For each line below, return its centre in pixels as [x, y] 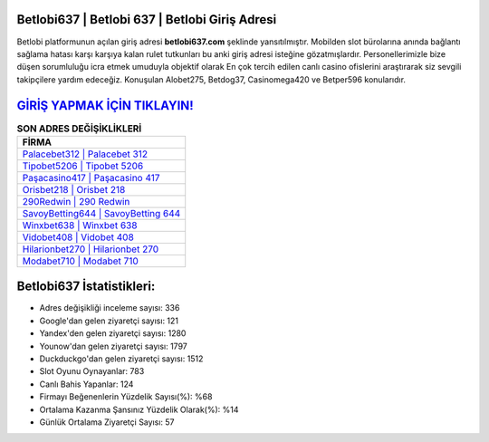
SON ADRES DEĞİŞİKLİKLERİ [79, 129]
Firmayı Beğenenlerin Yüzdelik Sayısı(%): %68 [126, 397]
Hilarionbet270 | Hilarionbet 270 [91, 249]
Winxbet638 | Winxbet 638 [80, 225]
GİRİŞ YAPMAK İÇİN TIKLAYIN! [105, 106]
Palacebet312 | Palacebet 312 [85, 154]
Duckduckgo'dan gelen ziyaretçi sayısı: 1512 [121, 359]
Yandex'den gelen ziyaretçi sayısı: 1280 [113, 333]
